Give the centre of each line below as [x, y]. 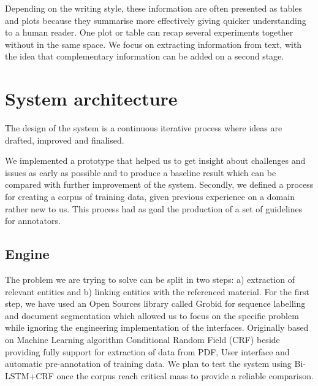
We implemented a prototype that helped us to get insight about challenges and [155, 160]
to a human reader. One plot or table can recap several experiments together [149, 32]
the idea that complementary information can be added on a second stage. [145, 56]
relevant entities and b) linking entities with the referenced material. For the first [157, 291]
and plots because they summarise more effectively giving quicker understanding [156, 20]
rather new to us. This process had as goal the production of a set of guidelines [154, 208]
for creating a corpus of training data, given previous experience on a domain [150, 197]
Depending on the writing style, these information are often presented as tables [153, 8]
